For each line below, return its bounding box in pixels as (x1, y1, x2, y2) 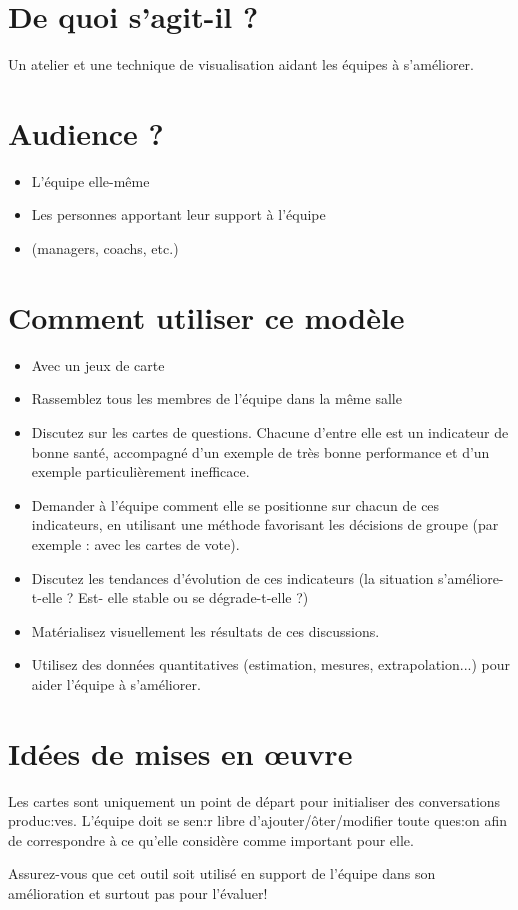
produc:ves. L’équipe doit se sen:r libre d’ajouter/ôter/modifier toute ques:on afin (8, 810, 507, 831)
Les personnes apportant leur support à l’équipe (31, 204, 326, 225)
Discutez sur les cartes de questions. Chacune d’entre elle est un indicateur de (31, 421, 509, 442)
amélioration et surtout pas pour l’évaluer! (8, 882, 268, 903)
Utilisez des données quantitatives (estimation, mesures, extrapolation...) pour (31, 654, 511, 675)
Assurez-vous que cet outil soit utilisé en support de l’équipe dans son (8, 863, 436, 884)
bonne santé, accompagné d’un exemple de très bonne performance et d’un (31, 441, 490, 462)
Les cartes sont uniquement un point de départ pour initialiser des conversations (8, 790, 501, 811)
